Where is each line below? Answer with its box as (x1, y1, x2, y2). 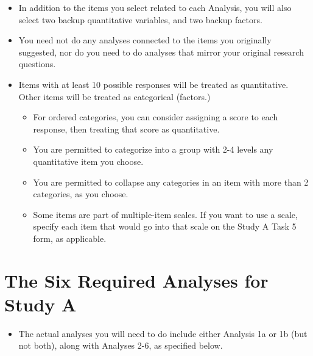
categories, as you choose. (33, 187, 128, 200)
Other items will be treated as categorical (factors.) (18, 90, 211, 103)
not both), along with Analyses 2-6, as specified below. (18, 339, 223, 352)
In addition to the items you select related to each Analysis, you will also (18, 1, 292, 13)
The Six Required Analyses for (4, 267, 269, 292)
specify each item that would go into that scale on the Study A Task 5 (33, 220, 297, 233)
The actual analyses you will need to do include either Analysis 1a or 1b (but (18, 327, 308, 340)
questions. (18, 57, 56, 70)
